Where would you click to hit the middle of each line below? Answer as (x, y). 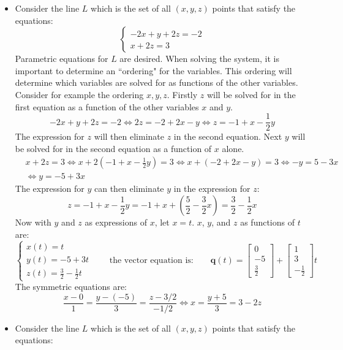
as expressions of (116, 222)
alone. (233, 148)
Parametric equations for (62, 59)
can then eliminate (129, 188)
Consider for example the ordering (79, 94)
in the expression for (212, 188)
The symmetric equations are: (71, 287)
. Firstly (182, 94)
